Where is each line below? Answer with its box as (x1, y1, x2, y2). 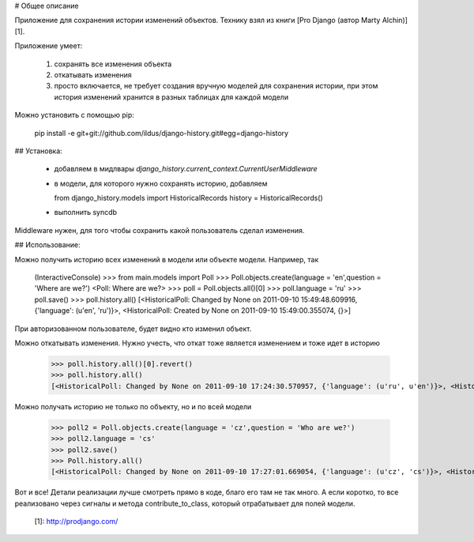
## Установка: (14, 146, 62, 156)
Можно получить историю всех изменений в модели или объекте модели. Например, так (14, 254, 319, 264)
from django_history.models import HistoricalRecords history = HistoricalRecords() (54, 194, 323, 203)
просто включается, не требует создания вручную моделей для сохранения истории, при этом (54, 81, 378, 91)
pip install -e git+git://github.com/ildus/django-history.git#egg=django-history (34, 128, 288, 137)
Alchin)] (382, 16, 408, 25)
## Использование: (14, 240, 81, 250)
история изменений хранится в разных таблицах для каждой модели (54, 92, 288, 102)
